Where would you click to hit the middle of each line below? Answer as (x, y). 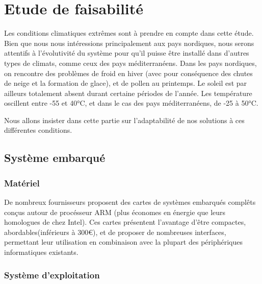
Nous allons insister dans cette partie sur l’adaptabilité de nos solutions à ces (124, 120)
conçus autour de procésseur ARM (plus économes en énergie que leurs (115, 212)
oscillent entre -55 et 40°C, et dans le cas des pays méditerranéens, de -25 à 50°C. (131, 103)
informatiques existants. (41, 252)
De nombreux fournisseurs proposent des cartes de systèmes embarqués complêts (130, 202)
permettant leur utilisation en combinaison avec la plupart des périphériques (123, 242)
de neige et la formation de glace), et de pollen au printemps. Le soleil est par (126, 83)
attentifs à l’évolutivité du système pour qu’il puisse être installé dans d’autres (127, 53)
